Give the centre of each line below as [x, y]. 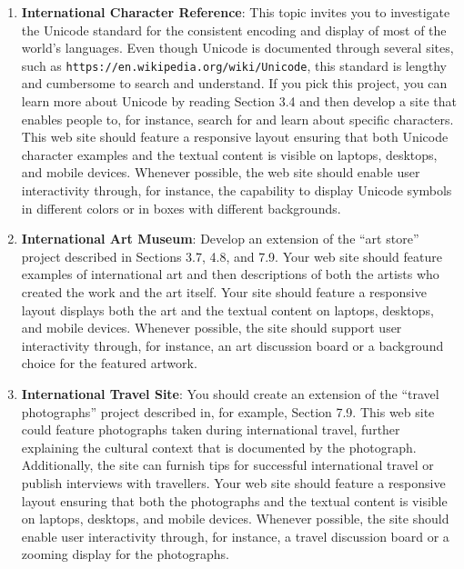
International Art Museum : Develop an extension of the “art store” [220, 239]
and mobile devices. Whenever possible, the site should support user [212, 328]
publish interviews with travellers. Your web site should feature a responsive [233, 482]
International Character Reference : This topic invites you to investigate [236, 12]
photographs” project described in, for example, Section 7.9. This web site [228, 411]
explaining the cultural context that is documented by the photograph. [219, 447]
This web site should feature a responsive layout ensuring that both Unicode [235, 137]
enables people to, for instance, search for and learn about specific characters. [237, 119]
